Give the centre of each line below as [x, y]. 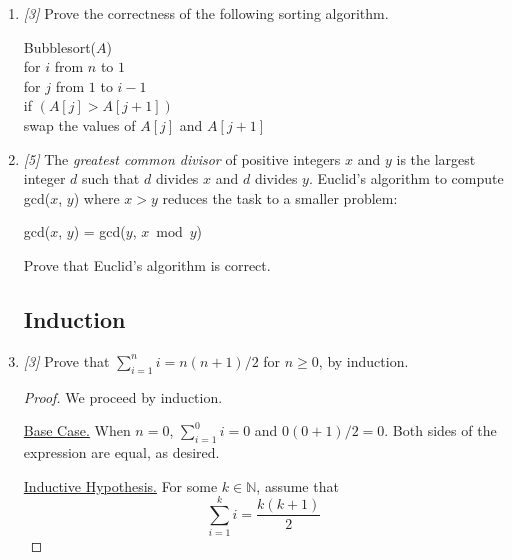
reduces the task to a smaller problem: [280, 197]
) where [96, 197]
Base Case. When [77, 430]
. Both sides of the [440, 430]
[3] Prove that [66, 360]
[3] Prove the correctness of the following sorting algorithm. [206, 13]
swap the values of [79, 124]
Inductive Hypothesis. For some [120, 485]
